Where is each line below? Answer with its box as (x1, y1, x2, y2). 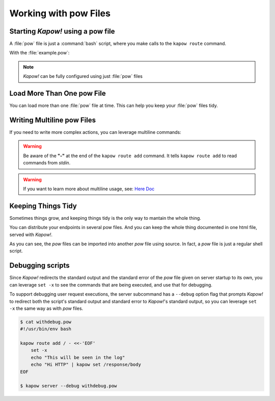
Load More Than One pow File (9, 89, 106, 98)
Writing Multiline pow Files (9, 116, 96, 124)
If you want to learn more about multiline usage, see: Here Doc (23, 186, 155, 192)
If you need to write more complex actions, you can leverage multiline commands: (9, 129, 182, 135)
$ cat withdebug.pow (20, 319, 71, 325)
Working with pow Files (9, 8, 111, 19)
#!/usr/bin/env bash (20, 326, 71, 332)
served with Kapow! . (9, 232, 53, 238)
